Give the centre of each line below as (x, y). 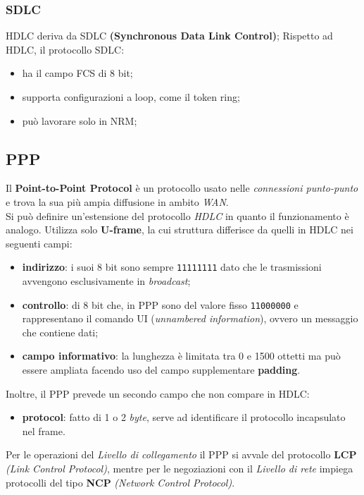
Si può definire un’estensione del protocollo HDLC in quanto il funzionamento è (177, 215)
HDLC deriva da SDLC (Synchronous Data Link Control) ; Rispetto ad (169, 36)
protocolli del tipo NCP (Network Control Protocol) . (120, 482)
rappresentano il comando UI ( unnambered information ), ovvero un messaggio (190, 318)
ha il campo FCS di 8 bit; (77, 73)
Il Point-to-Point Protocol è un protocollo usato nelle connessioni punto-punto (182, 188)
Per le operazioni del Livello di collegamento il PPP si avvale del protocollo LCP (181, 454)
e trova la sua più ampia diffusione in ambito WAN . (117, 201)
